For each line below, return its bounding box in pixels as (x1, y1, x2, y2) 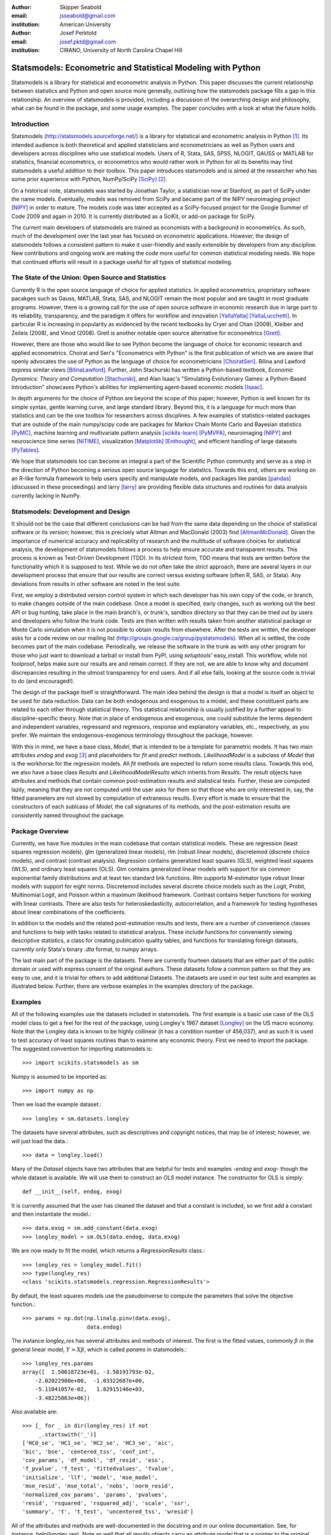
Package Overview (11, 826, 69, 835)
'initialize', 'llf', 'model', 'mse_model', (22, 1474, 159, 1481)
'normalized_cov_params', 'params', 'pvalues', (22, 1491, 168, 1498)
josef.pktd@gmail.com (59, 37, 116, 45)
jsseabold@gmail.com (59, 12, 116, 20)
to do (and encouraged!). (11, 677, 75, 685)
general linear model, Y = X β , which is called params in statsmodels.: (11, 1345, 187, 1353)
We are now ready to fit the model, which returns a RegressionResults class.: (11, 1247, 205, 1254)
